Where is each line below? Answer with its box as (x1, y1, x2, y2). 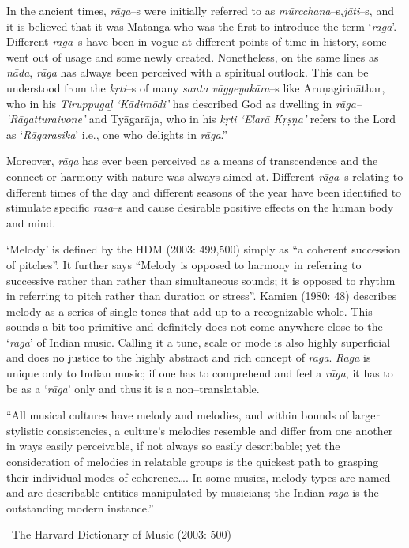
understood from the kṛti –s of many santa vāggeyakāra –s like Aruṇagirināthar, (6, 79, 385, 96)
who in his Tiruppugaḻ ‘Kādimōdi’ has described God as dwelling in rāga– (6, 95, 362, 111)
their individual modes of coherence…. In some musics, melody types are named (6, 468, 391, 485)
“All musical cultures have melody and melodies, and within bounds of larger (6, 407, 380, 423)
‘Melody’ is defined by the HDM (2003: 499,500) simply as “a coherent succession (6, 241, 400, 257)
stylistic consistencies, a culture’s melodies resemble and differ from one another (6, 422, 393, 438)
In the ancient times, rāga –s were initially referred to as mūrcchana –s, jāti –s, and (6, 2, 394, 18)
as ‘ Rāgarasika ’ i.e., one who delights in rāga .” (6, 126, 228, 142)
